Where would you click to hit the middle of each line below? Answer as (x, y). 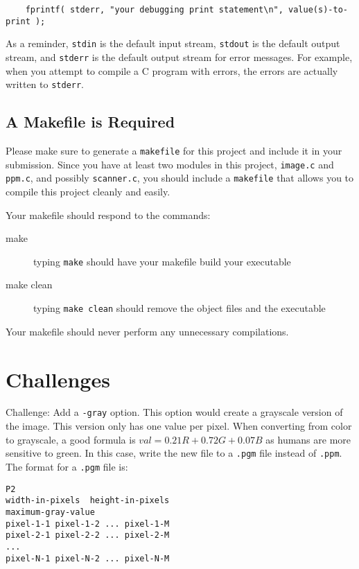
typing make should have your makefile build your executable (162, 261)
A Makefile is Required (90, 122)
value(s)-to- (318, 10)
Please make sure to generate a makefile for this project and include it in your (174, 151)
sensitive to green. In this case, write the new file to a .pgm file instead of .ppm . (174, 453)
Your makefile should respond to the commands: (108, 215)
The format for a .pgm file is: (67, 466)
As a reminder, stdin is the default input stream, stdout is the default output (173, 43)
